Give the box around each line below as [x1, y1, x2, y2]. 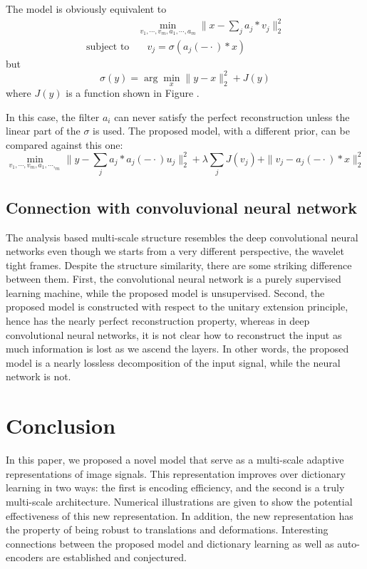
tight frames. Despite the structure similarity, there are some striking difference [6, 257, 352, 272]
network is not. [6, 369, 71, 384]
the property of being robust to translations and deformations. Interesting [6, 522, 329, 537]
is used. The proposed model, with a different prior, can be [93, 123, 350, 138]
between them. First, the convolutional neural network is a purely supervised [6, 271, 341, 286]
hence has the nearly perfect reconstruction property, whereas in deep [6, 313, 310, 328]
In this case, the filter [6, 109, 100, 124]
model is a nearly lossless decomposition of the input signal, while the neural [6, 355, 341, 370]
